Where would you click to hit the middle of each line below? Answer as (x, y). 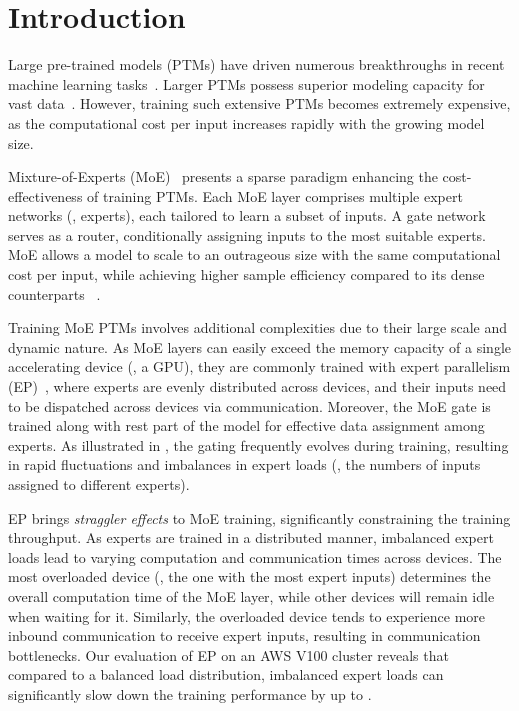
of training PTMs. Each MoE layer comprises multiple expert (275, 195)
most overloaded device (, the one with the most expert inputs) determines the (249, 576)
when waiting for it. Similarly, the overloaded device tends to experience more (247, 615)
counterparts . (54, 293)
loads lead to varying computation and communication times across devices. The (255, 556)
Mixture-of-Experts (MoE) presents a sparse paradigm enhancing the (223, 176)
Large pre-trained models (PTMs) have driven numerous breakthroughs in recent (256, 64)
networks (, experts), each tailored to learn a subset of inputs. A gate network (247, 215)
